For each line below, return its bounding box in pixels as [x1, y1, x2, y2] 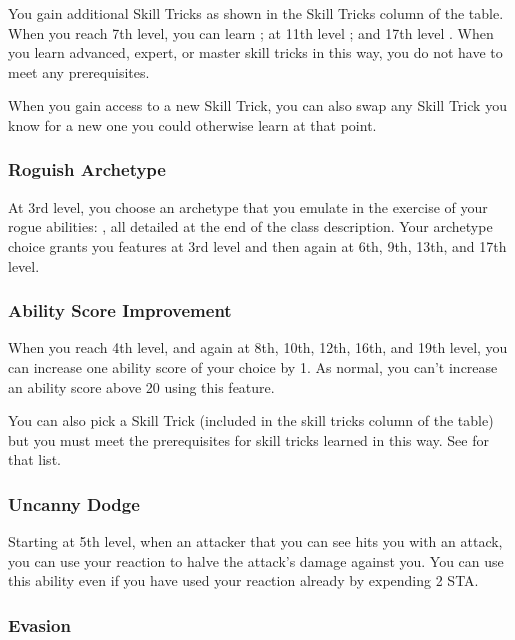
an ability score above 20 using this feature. [8, 376, 275, 397]
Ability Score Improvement [8, 298, 232, 323]
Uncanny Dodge [8, 491, 140, 516]
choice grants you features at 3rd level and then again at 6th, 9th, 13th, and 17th [8, 235, 507, 256]
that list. [8, 449, 61, 470]
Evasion [8, 612, 71, 637]
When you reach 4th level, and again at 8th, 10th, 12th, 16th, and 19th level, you [8, 337, 508, 358]
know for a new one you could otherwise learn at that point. [8, 114, 377, 135]
